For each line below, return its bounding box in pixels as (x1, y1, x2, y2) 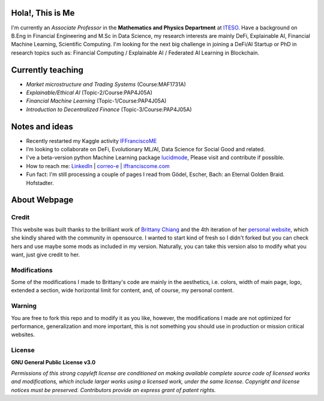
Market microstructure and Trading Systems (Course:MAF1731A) (26, 80, 186, 88)
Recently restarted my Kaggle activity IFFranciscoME (26, 137, 157, 144)
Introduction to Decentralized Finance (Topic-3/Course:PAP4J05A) (26, 106, 192, 113)
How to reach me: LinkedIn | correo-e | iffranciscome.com (26, 162, 170, 169)
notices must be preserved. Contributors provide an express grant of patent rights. (11, 386, 216, 393)
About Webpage (11, 195, 74, 205)
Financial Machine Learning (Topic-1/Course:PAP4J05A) (26, 97, 167, 104)
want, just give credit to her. (11, 251, 80, 258)
